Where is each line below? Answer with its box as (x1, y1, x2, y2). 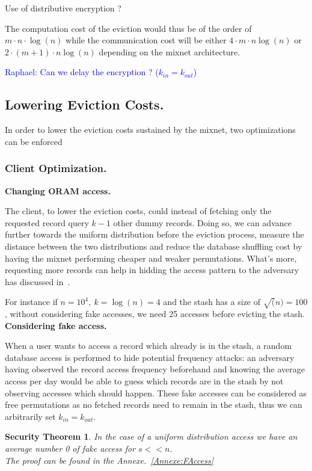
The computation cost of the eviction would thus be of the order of (5, 22, 252, 34)
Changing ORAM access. (5, 184, 111, 197)
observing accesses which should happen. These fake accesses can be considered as (5, 386, 307, 399)
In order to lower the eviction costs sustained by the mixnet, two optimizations (5, 123, 296, 136)
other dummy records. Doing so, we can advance (113, 216, 292, 229)
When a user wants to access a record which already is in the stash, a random (5, 339, 292, 352)
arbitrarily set (5, 410, 56, 422)
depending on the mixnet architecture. (99, 45, 240, 58)
